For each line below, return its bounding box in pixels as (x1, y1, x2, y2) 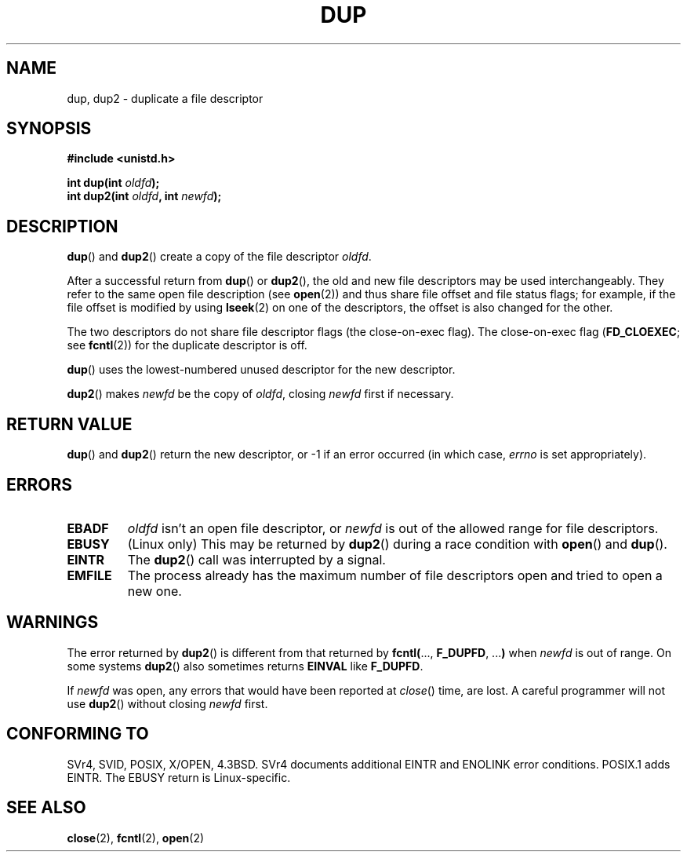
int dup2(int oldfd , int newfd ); (67, 189, 222, 203)
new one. (127, 582, 182, 599)
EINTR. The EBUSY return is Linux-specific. (67, 770, 291, 784)
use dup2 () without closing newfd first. (67, 696, 268, 710)
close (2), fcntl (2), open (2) (67, 831, 205, 845)
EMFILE (67, 567, 112, 583)
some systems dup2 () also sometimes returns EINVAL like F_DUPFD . (67, 659, 423, 673)
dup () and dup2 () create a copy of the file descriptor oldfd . (67, 250, 372, 264)
